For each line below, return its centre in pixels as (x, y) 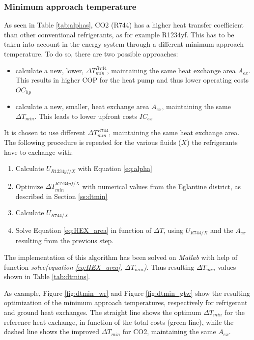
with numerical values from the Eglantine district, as (162, 186)
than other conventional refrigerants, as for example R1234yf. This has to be (119, 34)
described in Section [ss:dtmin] (61, 196)
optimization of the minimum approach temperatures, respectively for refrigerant (126, 302)
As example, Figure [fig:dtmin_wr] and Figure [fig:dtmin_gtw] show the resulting (127, 293)
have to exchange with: (39, 152)
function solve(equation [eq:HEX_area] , (63, 267)
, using (173, 230)
